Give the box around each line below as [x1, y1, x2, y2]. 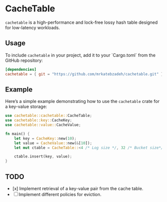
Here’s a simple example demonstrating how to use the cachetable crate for [5, 99, 160, 104]
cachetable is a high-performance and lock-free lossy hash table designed [5, 19, 158, 25]
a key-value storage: [5, 103, 47, 109]
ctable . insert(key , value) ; [14, 154, 72, 159]
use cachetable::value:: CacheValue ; [5, 122, 81, 128]
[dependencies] [5, 67, 37, 72]
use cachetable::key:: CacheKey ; [5, 118, 72, 123]
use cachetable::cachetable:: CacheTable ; [5, 113, 92, 118]
